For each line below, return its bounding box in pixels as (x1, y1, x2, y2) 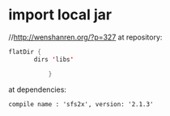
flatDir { (8, 48, 42, 56)
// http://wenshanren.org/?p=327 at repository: (8, 32, 163, 42)
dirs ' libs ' (33, 55, 74, 64)
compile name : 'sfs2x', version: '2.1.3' (8, 100, 154, 108)
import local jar (8, 6, 113, 24)
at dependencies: (8, 85, 67, 94)
